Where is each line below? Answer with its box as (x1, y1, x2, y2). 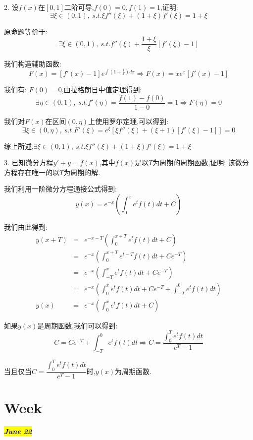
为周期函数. (115, 366, 152, 376)
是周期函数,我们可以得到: (37, 320, 118, 330)
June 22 (4, 426, 32, 437)
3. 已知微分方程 (4, 157, 53, 168)
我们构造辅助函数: (4, 59, 61, 69)
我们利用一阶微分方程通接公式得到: (4, 184, 117, 194)
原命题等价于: (4, 26, 48, 36)
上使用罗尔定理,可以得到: (88, 116, 168, 126)
